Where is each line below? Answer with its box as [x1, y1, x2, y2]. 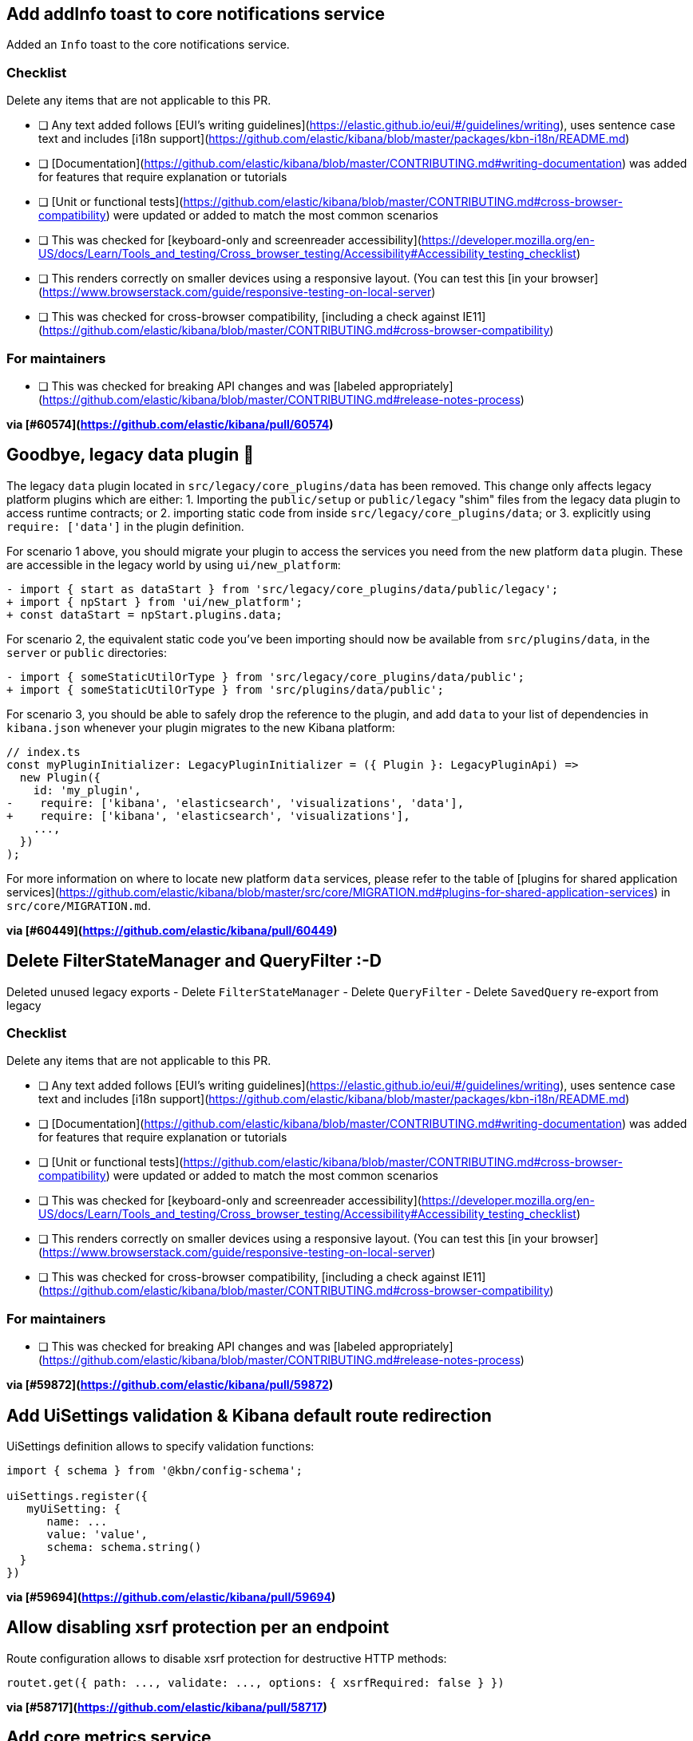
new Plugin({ [19, 770, 101, 784]
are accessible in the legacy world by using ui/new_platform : [6, 557, 341, 572]
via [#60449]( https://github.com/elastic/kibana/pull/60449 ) [6, 923, 338, 937]
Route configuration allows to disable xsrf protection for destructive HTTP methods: [6, 1651, 447, 1665]
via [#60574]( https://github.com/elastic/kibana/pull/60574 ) [6, 417, 334, 431]
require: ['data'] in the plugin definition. [6, 519, 244, 533]
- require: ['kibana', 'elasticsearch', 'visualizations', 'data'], [6, 796, 465, 809]
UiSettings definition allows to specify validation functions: [6, 1438, 315, 1453]
